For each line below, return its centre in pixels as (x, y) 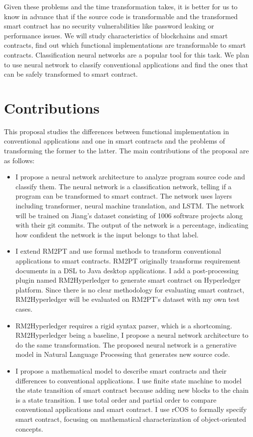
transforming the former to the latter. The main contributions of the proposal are (126, 151)
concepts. (29, 428)
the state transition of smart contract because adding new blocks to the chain (132, 390)
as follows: (19, 160)
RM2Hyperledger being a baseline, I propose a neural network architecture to (132, 335)
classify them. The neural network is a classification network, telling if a (124, 186)
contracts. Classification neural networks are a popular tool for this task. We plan (127, 54)
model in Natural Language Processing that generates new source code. (123, 354)
